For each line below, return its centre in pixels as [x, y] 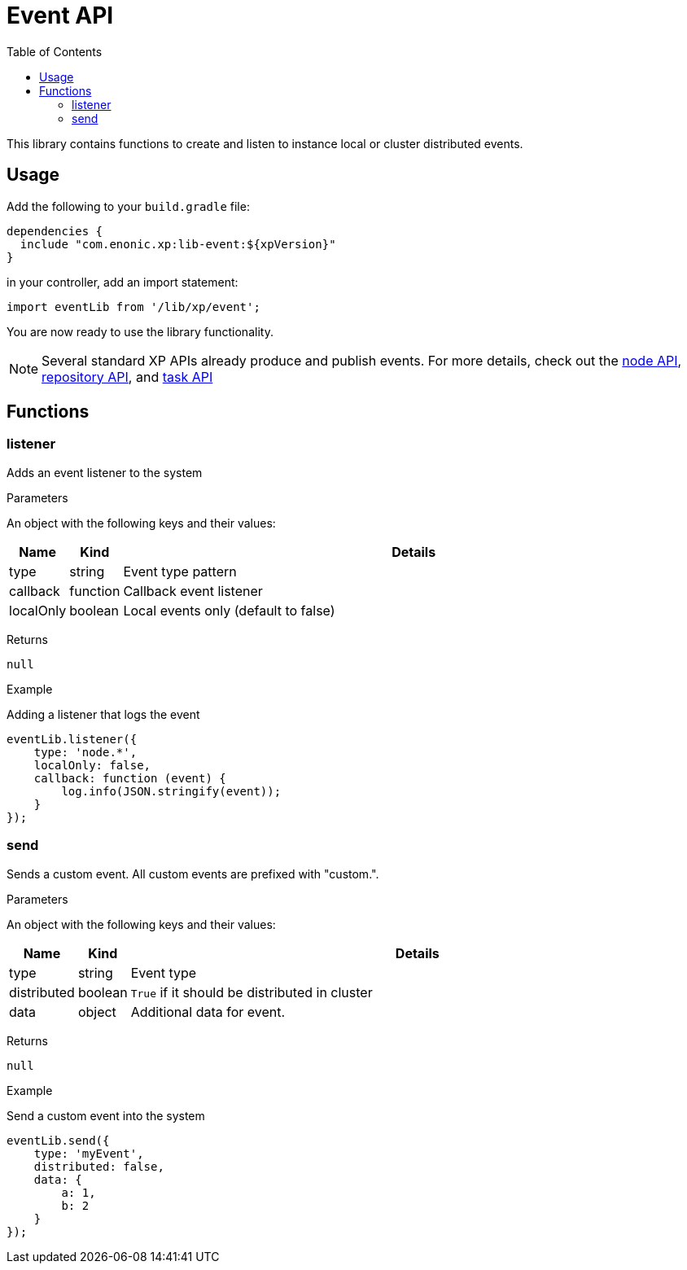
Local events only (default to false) [229, 610]
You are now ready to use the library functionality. [140, 331]
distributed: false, [99, 1166]
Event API [60, 15]
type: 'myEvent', [89, 1153]
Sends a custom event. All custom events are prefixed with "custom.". [193, 874]
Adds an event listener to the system [105, 472]
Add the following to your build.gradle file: [128, 206]
